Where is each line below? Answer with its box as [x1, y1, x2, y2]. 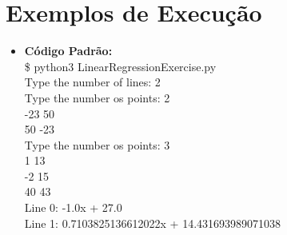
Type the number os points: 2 [24, 89, 170, 106]
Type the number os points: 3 [24, 136, 170, 153]
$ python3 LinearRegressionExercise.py [24, 58, 217, 74]
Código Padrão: [24, 42, 113, 59]
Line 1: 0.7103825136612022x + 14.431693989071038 [24, 214, 281, 231]
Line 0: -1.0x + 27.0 [24, 199, 122, 216]
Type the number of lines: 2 [24, 74, 161, 90]
